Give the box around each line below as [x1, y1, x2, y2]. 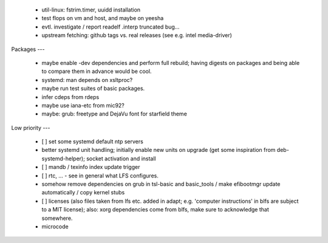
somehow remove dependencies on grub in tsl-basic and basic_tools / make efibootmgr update [41, 180, 281, 188]
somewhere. [41, 214, 73, 222]
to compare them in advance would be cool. [41, 67, 152, 75]
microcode [41, 222, 69, 230]
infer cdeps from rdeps [41, 93, 100, 100]
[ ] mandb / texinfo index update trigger [41, 163, 140, 171]
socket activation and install [86, 155, 156, 162]
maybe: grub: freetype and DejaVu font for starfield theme [41, 110, 188, 118]
